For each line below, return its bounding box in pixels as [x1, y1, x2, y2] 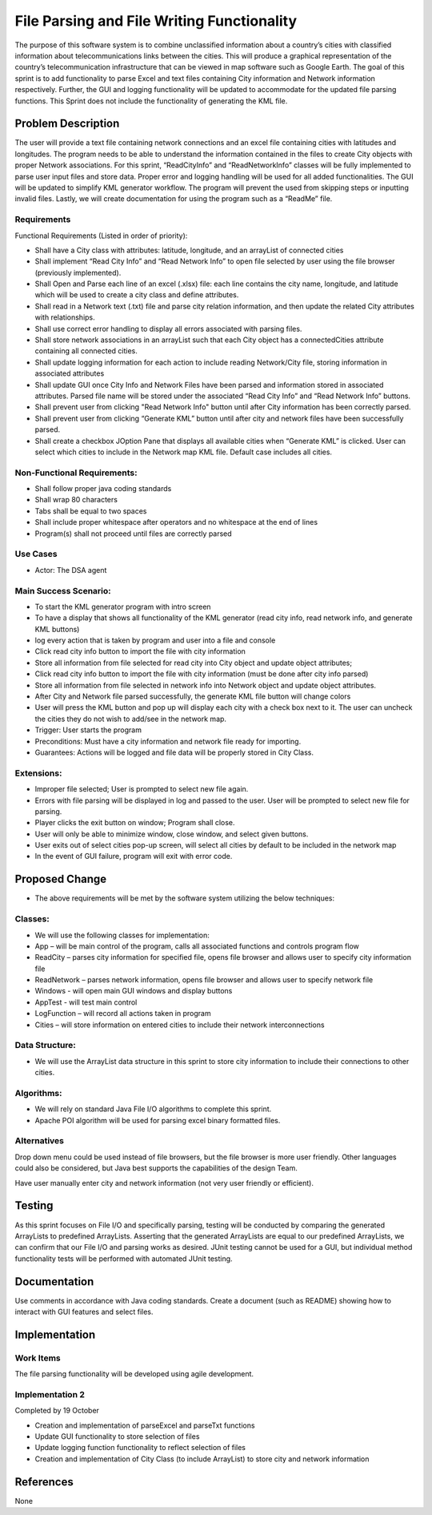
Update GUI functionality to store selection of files [34, 1432, 200, 1441]
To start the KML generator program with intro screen [34, 602, 211, 611]
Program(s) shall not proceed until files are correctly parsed [34, 529, 232, 538]
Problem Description [14, 117, 120, 131]
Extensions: [14, 768, 62, 779]
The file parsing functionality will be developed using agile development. [14, 1369, 254, 1379]
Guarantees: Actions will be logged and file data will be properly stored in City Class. [34, 747, 314, 757]
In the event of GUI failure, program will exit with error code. [34, 852, 233, 861]
